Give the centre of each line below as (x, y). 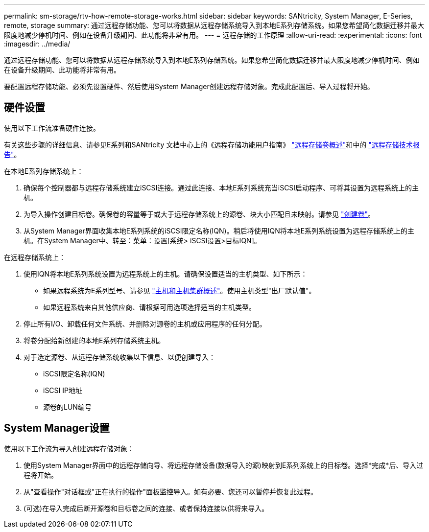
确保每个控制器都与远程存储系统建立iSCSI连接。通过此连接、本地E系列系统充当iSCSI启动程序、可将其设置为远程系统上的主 (221, 187)
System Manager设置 (57, 428)
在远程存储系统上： (35, 257)
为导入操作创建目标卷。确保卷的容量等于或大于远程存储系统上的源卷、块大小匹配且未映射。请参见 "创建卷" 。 (199, 214)
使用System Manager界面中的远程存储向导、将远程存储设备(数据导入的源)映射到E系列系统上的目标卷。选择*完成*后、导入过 (224, 465)
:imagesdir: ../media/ (37, 44)
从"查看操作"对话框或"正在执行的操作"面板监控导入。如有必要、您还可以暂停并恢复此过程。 (171, 491)
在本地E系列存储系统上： (44, 171)
